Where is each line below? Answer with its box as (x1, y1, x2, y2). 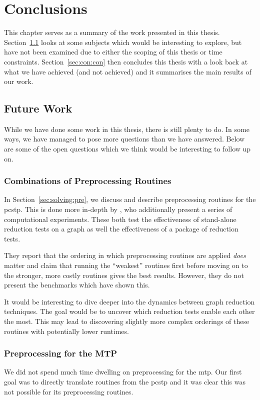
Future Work (4, 100, 72, 116)
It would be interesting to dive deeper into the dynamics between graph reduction (4, 296, 255, 306)
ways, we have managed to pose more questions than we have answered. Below (4, 133, 245, 144)
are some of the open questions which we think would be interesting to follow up (4, 143, 251, 154)
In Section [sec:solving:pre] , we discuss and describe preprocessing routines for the (4, 194, 256, 204)
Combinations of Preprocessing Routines (4, 174, 171, 187)
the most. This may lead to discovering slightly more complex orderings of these (4, 316, 249, 326)
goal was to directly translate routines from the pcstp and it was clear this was (4, 376, 245, 387)
